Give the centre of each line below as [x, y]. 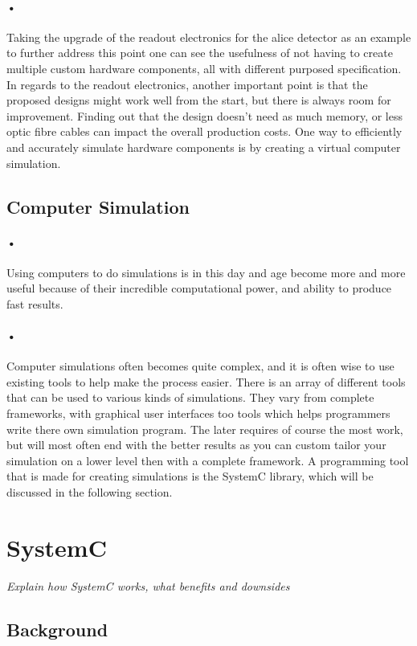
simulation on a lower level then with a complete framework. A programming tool [208, 460]
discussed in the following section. [90, 492]
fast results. [35, 303]
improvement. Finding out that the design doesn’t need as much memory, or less [205, 115]
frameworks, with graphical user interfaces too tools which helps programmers [198, 413]
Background [57, 629]
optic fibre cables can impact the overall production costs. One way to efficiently [204, 131]
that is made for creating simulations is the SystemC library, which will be [190, 476]
